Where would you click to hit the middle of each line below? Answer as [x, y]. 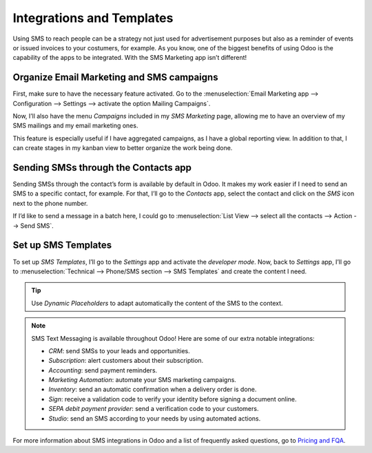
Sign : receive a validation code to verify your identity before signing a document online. [173, 399]
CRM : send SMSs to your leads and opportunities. [119, 350]
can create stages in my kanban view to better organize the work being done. [123, 148]
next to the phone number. [50, 203]
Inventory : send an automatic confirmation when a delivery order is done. [153, 390]
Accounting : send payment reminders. [103, 370]
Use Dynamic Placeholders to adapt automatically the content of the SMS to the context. [157, 303]
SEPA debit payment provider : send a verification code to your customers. [154, 409]
